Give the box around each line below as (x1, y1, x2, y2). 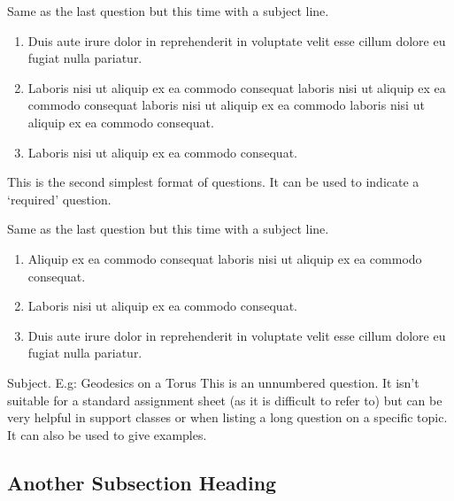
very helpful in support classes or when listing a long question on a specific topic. (7, 408, 448, 427)
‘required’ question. (7, 189, 112, 208)
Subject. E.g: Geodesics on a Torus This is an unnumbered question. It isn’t (7, 373, 419, 391)
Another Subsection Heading (7, 468, 277, 496)
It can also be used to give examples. (7, 425, 207, 443)
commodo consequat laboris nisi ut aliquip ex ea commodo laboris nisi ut (27, 96, 425, 114)
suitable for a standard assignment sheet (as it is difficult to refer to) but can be (7, 390, 442, 409)
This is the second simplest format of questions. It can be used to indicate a (7, 173, 419, 191)
